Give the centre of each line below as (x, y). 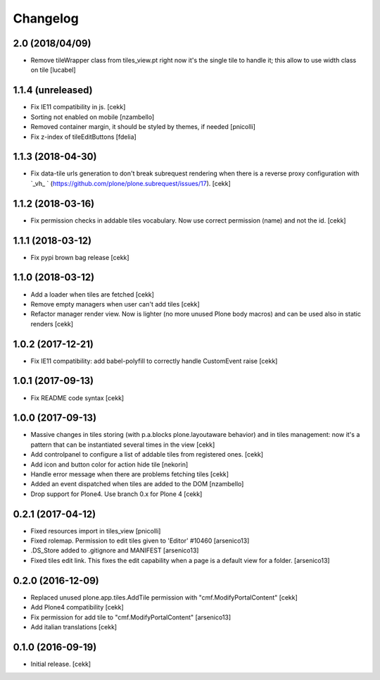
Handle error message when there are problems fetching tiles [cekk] (129, 474)
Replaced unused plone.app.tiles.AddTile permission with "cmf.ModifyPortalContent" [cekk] (164, 597)
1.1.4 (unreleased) (53, 91)
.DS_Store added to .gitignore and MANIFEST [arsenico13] (115, 550)
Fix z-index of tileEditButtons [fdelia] (83, 137)
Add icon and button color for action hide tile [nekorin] (109, 464)
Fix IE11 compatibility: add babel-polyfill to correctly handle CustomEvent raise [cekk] (154, 361)
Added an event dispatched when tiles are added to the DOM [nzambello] (137, 484)
